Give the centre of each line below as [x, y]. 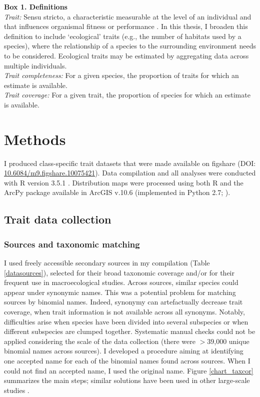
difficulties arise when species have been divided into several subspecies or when [126, 321]
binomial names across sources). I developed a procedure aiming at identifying [124, 351]
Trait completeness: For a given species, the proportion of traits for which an [121, 75]
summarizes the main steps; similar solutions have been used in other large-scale [127, 380]
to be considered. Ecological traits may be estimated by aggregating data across [126, 55]
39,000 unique [228, 341]
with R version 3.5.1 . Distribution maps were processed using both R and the [124, 182]
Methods [35, 139]
